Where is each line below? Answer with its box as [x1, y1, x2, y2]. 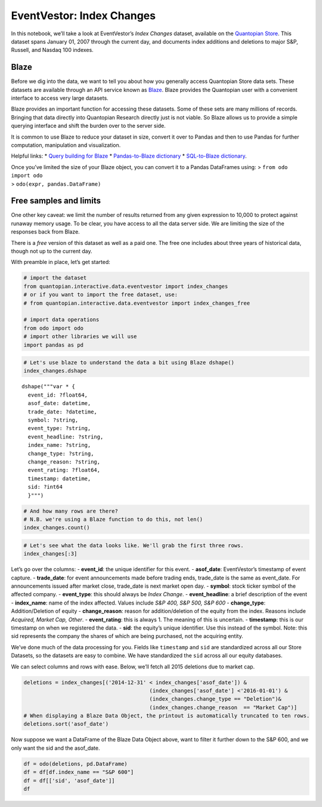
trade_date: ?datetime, [27, 408, 98, 415]
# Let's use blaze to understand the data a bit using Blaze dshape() [23, 359, 235, 366]
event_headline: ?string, [27, 433, 104, 440]
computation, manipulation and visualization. [11, 141, 121, 149]
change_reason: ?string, [27, 458, 101, 465]
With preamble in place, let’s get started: [11, 259, 110, 266]
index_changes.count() [23, 524, 90, 531]
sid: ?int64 [27, 484, 63, 490]
